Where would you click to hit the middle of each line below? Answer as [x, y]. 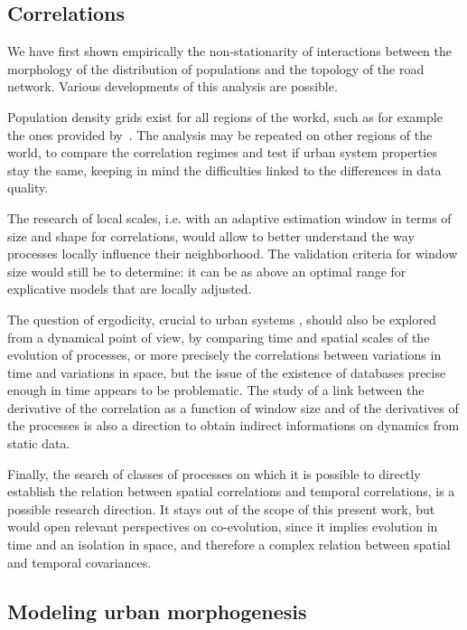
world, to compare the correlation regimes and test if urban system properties [222, 152]
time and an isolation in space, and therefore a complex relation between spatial [229, 545]
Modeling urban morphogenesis [157, 611]
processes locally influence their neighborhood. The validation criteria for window [233, 254]
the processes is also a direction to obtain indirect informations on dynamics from [233, 425]
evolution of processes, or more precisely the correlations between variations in [224, 355]
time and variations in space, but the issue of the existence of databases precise [227, 372]
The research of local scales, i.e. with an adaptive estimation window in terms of [229, 217]
